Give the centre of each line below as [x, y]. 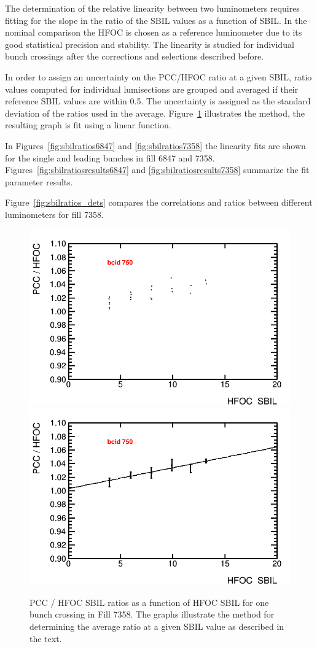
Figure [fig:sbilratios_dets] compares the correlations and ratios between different [159, 202]
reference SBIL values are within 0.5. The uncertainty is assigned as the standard [158, 101]
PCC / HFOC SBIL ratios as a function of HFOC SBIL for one [149, 602]
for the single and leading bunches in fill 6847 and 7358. [110, 157]
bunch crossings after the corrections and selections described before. [135, 56]
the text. [46, 638]
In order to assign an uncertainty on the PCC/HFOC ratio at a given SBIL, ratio [158, 76]
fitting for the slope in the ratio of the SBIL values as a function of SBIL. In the [156, 20]
